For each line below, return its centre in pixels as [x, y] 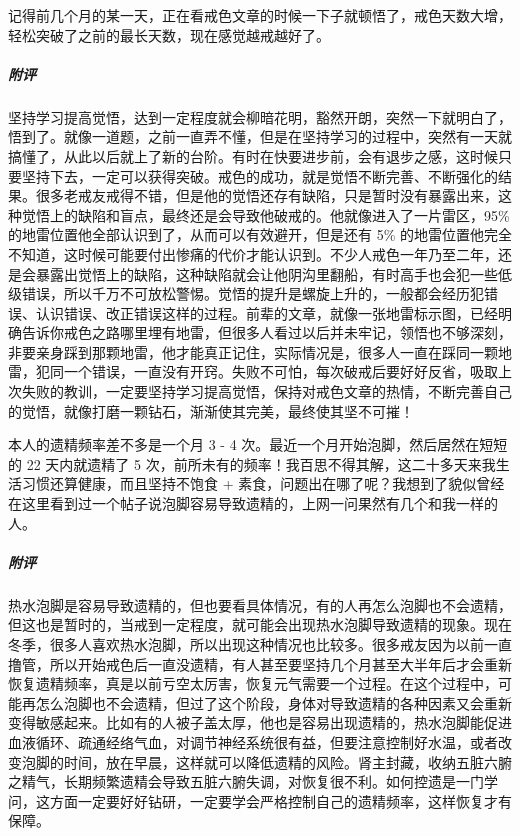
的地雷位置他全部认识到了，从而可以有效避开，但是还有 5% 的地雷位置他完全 [260, 234]
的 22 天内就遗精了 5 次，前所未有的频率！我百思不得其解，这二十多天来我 [252, 463]
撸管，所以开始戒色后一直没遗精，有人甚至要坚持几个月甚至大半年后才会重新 [260, 663]
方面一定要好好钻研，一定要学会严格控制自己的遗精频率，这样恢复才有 [280, 800]
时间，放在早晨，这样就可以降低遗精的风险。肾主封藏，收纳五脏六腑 [287, 761]
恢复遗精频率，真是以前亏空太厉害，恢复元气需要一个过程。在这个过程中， [253, 683]
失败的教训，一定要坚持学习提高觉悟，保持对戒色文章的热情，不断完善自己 [266, 391]
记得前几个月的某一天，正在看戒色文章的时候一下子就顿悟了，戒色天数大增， [260, 15]
